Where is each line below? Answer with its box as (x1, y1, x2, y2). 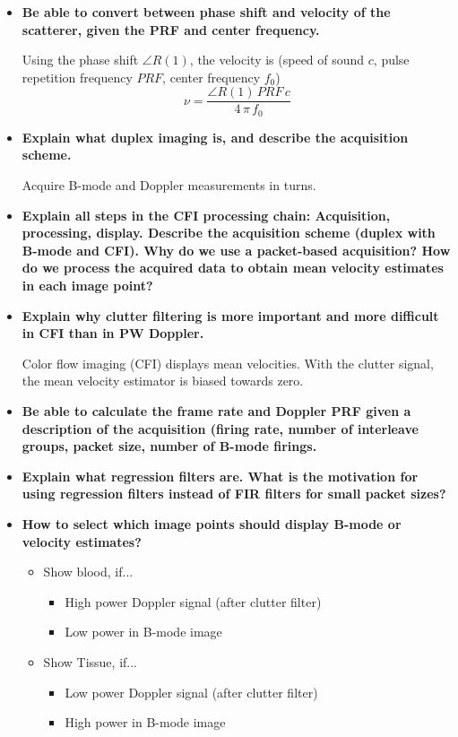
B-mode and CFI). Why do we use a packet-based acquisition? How (22, 240, 451, 259)
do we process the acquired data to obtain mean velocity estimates (22, 258, 444, 277)
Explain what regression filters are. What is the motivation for (22, 466, 419, 485)
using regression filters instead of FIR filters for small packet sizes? (22, 484, 446, 503)
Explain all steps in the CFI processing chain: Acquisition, (22, 205, 391, 224)
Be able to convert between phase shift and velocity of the (22, 3, 391, 21)
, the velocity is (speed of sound (189, 50, 365, 69)
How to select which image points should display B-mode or (22, 514, 402, 533)
